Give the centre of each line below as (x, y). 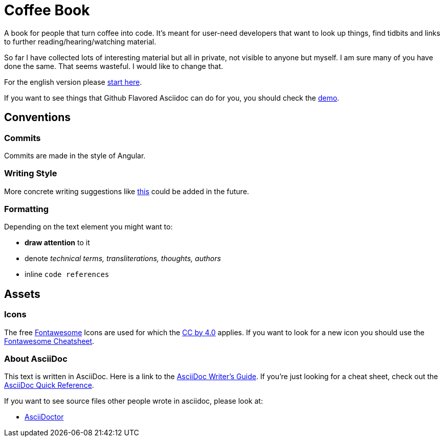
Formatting (27, 209)
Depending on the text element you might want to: (88, 227)
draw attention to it (57, 243)
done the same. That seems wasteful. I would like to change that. (114, 66)
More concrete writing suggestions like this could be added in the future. (127, 191)
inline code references (67, 274)
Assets (22, 294)
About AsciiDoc (36, 359)
